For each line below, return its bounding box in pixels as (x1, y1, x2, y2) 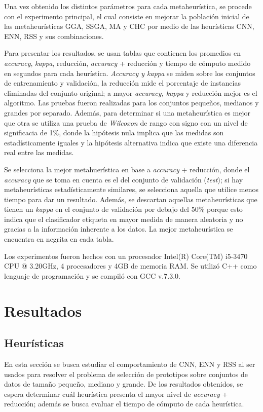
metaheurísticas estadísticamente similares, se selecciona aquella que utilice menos (4, 184, 258, 195)
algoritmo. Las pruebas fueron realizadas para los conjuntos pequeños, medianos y (4, 97, 259, 108)
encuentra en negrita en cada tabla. (4, 234, 114, 244)
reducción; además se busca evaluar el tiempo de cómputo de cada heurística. (4, 398, 244, 409)
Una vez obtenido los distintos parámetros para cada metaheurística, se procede (4, 1, 252, 11)
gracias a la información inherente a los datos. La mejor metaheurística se (4, 223, 233, 234)
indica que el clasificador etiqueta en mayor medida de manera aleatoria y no (4, 213, 243, 224)
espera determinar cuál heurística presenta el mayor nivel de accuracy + (4, 388, 228, 399)
